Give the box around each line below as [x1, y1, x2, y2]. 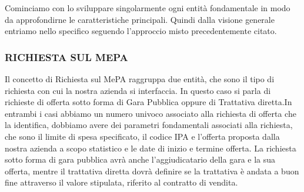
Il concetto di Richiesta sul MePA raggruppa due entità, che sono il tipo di [5, 73, 275, 85]
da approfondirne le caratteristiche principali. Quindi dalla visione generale [5, 13, 275, 25]
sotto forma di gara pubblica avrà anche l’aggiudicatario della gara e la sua [5, 153, 276, 166]
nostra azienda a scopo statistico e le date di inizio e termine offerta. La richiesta [5, 142, 296, 154]
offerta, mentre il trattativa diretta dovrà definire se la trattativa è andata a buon [5, 164, 299, 177]
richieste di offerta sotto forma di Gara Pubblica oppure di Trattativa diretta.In [5, 96, 292, 108]
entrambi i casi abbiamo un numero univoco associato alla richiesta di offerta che [5, 107, 296, 119]
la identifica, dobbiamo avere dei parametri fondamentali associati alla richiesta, [5, 119, 293, 131]
